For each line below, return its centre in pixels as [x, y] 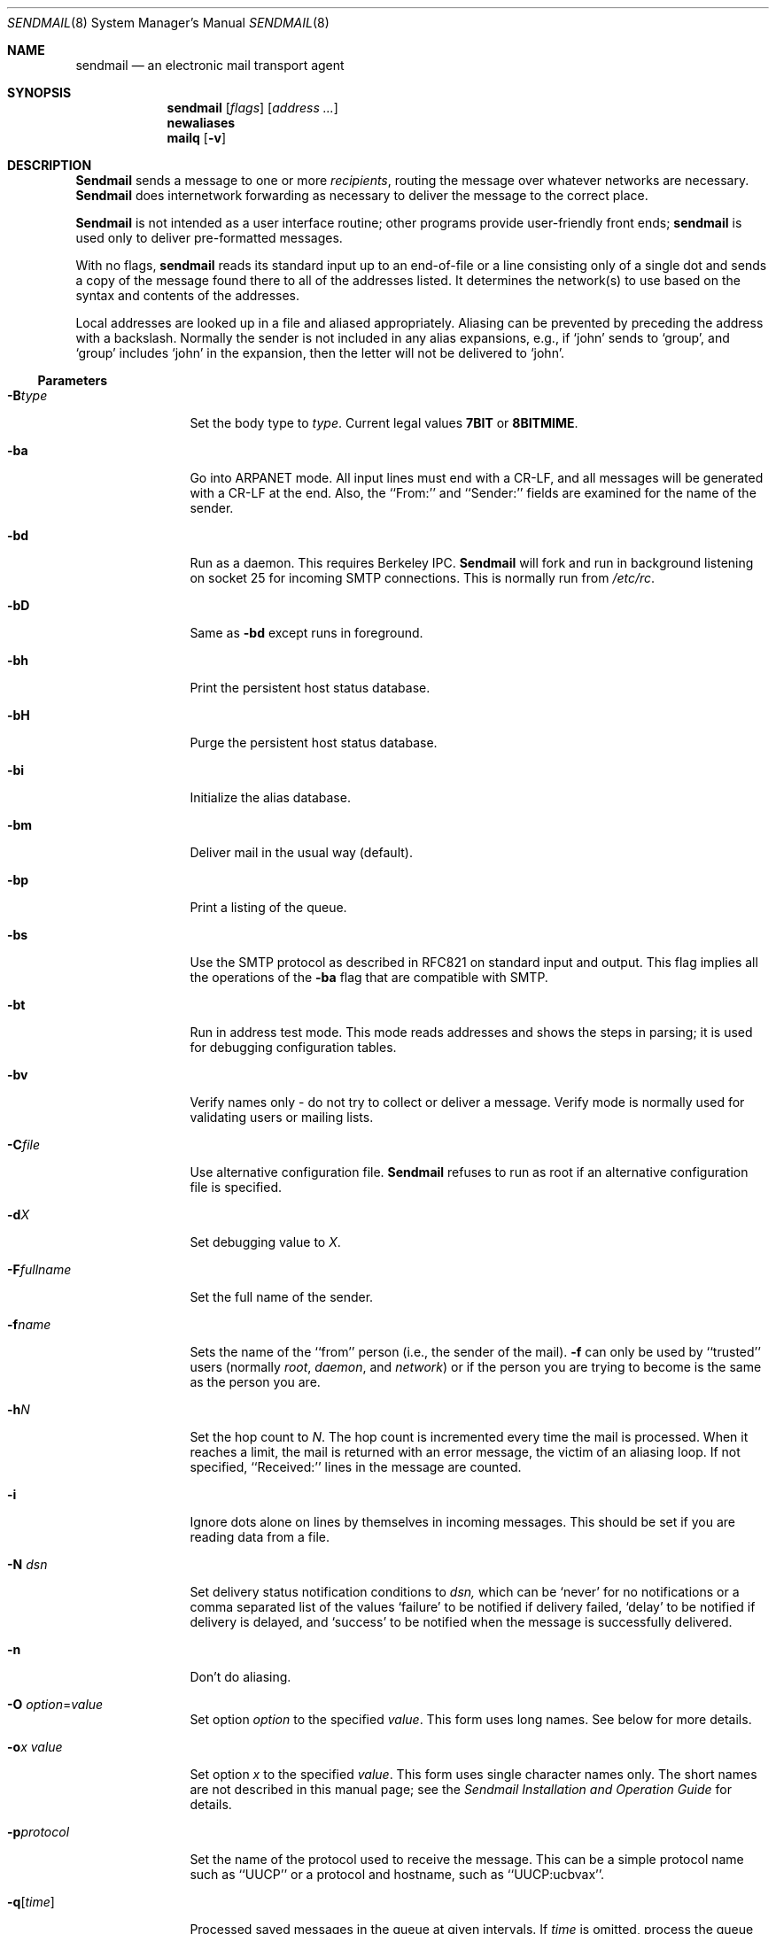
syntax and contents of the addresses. [188, 295]
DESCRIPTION [50, 165]
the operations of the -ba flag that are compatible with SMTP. [369, 977]
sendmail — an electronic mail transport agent [210, 65]
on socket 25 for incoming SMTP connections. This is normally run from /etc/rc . [423, 578]
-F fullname [39, 1269]
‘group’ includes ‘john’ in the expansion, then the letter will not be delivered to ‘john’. [320, 353]
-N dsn [27, 1564]
